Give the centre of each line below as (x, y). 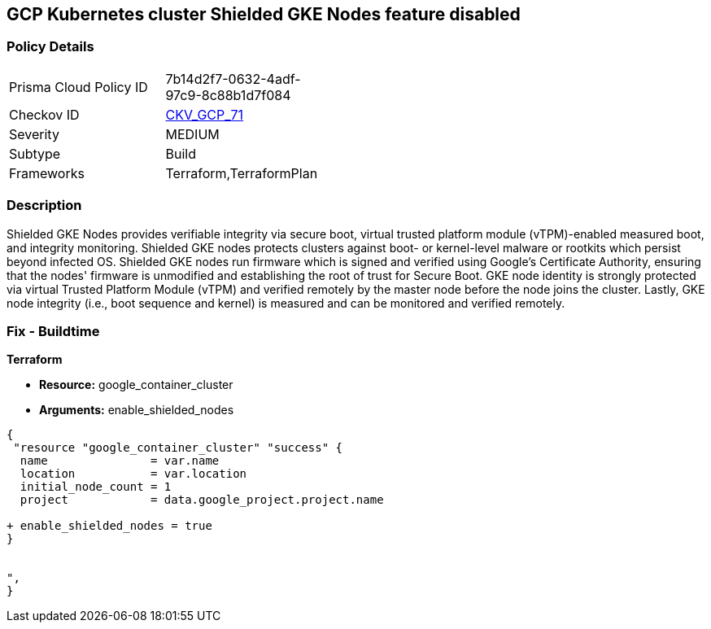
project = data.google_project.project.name (202, 500)
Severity (34, 134)
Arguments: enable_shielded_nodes (137, 410)
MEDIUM (192, 134)
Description (44, 205)
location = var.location (133, 474)
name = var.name (120, 461)
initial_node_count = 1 (96, 487)
